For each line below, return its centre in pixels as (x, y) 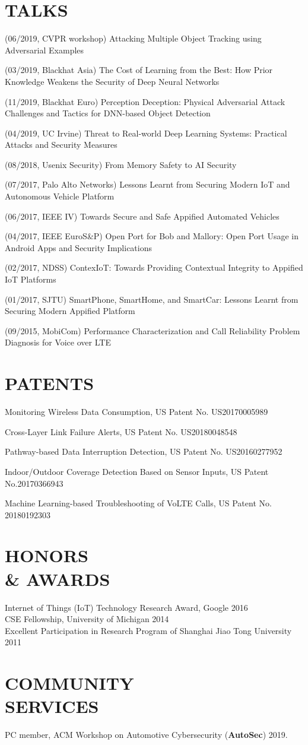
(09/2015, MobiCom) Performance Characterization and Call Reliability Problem (153, 330)
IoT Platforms (31, 279)
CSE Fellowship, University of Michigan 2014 (87, 619)
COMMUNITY (69, 683)
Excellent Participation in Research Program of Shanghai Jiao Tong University (148, 630)
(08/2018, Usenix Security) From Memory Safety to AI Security (121, 164)
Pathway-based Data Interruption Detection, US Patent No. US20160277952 (144, 451)
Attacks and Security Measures (61, 145)
